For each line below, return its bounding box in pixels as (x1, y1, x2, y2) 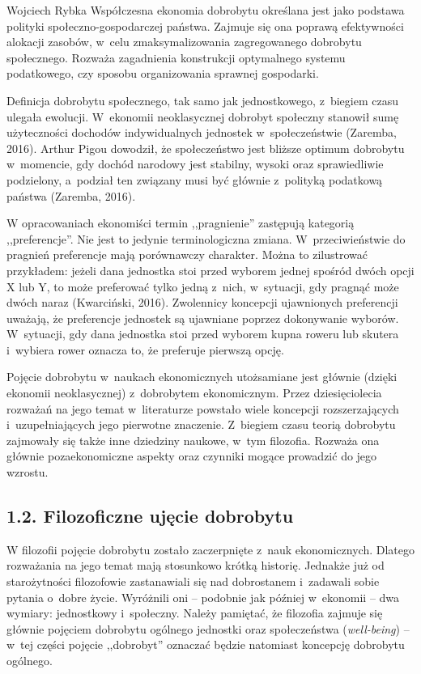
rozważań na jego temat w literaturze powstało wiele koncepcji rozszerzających (6, 400, 399, 417)
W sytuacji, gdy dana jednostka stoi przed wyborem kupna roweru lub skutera (6, 325, 399, 342)
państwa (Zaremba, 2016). (6, 187, 136, 204)
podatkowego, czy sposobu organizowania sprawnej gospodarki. (6, 65, 319, 82)
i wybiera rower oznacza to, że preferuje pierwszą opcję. (6, 341, 284, 358)
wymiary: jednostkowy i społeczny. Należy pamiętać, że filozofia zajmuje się (6, 604, 383, 621)
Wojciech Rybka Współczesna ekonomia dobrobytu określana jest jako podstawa (6, 2, 405, 18)
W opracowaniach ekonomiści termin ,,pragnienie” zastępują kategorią (6, 214, 355, 231)
